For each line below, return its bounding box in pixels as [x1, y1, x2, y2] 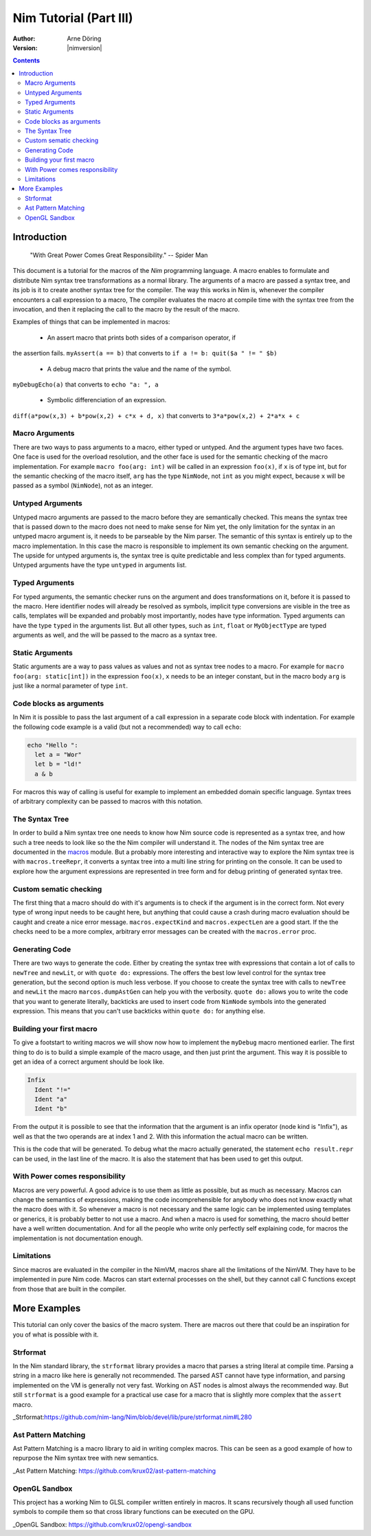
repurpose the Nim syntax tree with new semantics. [12, 1454, 159, 1462]
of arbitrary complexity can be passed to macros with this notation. [12, 798, 203, 806]
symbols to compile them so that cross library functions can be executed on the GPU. [12, 1508, 255, 1516]
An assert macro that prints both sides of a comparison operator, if [47, 333, 236, 342]
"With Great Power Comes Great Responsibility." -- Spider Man [30, 251, 208, 259]
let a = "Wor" [34, 751, 82, 758]
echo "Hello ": [27, 741, 78, 749]
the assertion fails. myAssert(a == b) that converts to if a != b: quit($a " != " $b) [12, 349, 278, 358]
